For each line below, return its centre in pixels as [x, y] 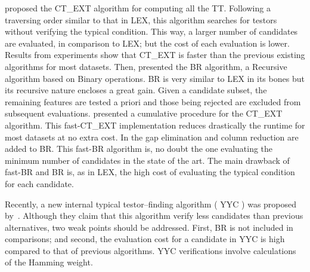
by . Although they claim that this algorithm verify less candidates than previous [154, 216]
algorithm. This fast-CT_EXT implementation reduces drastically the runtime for [155, 125]
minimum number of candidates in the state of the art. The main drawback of [147, 160]
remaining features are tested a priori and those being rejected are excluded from [153, 101]
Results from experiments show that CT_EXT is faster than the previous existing [155, 55]
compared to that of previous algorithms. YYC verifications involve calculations [151, 250]
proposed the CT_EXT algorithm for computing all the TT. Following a [138, 8]
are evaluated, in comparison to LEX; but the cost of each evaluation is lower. [147, 43]
